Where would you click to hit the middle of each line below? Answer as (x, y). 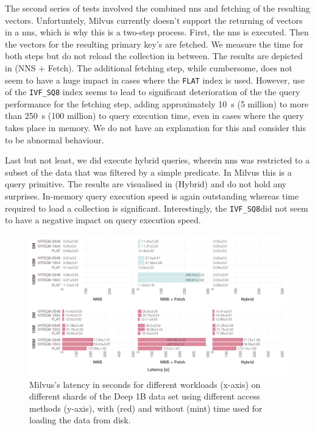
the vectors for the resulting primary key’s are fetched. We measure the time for (154, 44)
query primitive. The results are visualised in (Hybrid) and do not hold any (146, 184)
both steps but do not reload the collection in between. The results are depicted (154, 56)
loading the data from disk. (80, 420)
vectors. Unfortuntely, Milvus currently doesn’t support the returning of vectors (154, 20)
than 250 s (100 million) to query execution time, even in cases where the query (154, 116)
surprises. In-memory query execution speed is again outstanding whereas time (152, 196)
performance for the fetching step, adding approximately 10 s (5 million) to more (157, 103)
